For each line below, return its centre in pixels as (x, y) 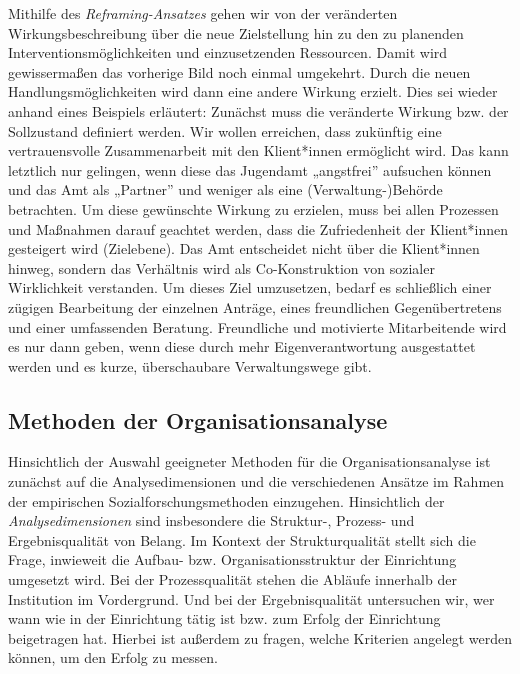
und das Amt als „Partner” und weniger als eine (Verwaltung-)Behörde (225, 189)
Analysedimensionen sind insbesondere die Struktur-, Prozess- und (211, 520)
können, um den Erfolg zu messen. (113, 657)
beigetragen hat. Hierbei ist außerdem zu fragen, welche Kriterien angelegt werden (260, 637)
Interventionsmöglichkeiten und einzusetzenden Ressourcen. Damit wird (228, 52)
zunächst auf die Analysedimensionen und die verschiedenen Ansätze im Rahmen (256, 481)
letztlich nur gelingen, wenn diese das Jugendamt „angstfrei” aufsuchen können (250, 169)
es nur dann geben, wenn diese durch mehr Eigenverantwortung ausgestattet (242, 346)
